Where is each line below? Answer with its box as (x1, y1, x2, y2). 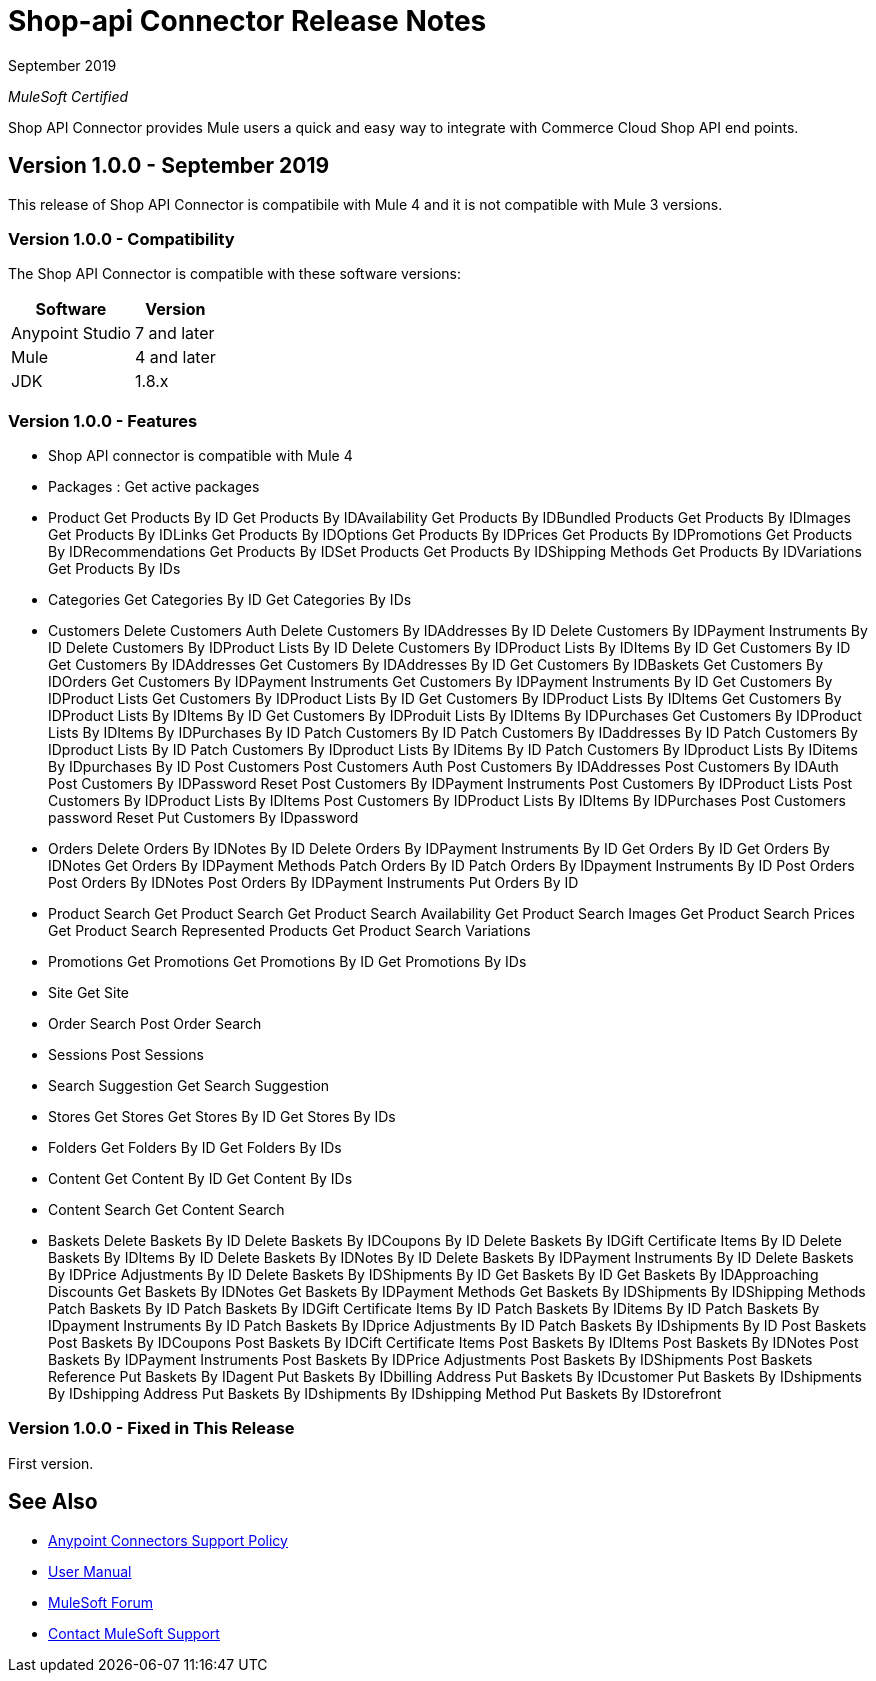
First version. (8, 1454, 94, 1472)
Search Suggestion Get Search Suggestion (48, 1077, 330, 1095)
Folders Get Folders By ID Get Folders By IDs (48, 1139, 342, 1157)
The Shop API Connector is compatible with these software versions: (8, 265, 462, 283)
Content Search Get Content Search (48, 1201, 285, 1219)
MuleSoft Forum (48, 1593, 153, 1611)
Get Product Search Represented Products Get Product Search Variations (48, 922, 531, 940)
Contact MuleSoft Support (48, 1624, 220, 1642)
